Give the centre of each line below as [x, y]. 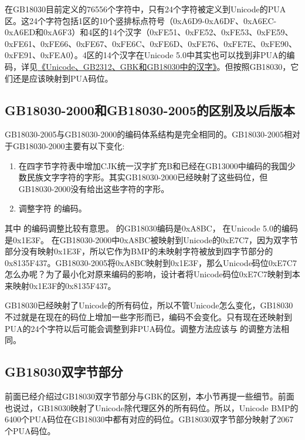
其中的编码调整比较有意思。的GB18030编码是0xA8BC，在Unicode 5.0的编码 [151, 228]
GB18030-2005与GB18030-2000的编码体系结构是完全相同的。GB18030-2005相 [148, 134]
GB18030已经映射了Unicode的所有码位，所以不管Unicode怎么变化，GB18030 [149, 305]
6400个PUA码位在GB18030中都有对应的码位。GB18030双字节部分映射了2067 [149, 419]
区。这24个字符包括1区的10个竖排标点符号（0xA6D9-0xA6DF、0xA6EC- [141, 20]
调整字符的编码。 [52, 208]
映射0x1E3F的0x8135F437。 [64, 285]
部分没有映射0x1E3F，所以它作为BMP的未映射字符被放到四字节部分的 [139, 251]
